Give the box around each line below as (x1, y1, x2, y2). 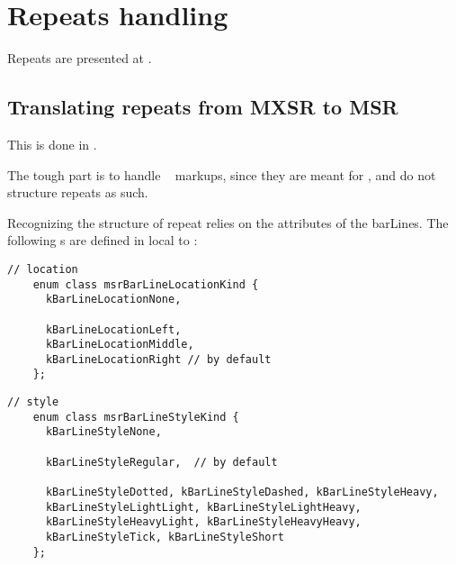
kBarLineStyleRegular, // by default (45, 455, 278, 469)
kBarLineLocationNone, (45, 293, 182, 306)
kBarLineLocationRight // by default (45, 352, 272, 366)
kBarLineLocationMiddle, (45, 338, 194, 351)
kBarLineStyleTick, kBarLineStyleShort (45, 531, 284, 544)
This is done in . (7, 134, 97, 153)
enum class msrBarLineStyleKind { (32, 410, 239, 424)
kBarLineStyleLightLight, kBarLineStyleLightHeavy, (45, 500, 362, 514)
